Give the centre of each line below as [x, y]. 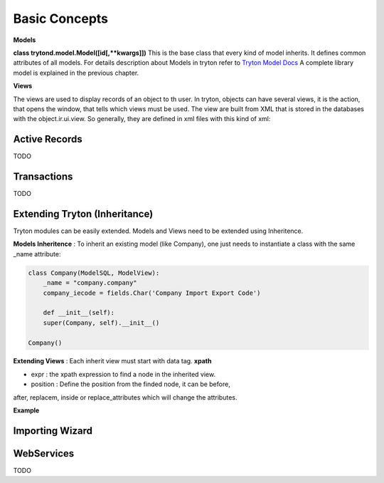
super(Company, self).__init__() [101, 323]
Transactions [43, 177]
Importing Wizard [53, 431]
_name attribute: [37, 254]
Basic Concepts [61, 19]
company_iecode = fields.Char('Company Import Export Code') [152, 293]
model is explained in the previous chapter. [76, 73]
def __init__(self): [79, 313]
